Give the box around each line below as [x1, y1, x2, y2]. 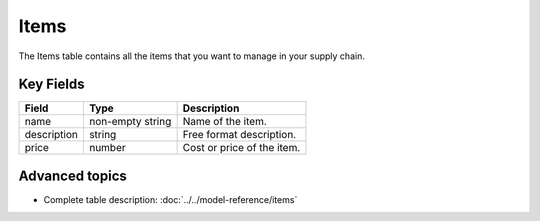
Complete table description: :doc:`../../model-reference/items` [43, 193, 298, 205]
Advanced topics [18, 167, 127, 184]
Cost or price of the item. [182, 141, 301, 155]
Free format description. [182, 128, 297, 142]
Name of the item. [182, 115, 267, 129]
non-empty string [88, 115, 172, 129]
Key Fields [18, 76, 85, 93]
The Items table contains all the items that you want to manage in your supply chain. [18, 50, 365, 62]
